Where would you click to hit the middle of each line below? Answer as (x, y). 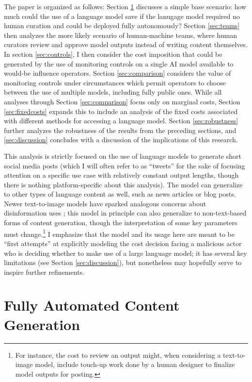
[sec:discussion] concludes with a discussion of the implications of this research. (121, 140)
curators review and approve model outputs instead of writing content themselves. (126, 44)
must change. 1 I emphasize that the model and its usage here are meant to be (119, 233)
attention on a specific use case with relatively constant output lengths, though (121, 175)
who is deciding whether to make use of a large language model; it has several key (126, 253)
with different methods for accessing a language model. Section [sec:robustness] (121, 121)
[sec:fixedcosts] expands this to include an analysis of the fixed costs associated (121, 111)
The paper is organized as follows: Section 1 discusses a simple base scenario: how (125, 6)
